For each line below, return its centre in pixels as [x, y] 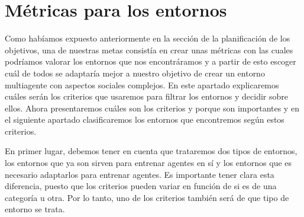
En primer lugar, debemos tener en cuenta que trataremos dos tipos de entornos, [151, 151]
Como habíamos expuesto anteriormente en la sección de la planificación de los [148, 38]
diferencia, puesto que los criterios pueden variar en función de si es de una [141, 186]
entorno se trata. [35, 209]
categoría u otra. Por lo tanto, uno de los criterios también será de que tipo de [147, 197]
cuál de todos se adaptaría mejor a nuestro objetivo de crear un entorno [135, 73]
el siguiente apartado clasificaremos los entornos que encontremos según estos [145, 119]
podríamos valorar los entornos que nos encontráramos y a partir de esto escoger [151, 61]
